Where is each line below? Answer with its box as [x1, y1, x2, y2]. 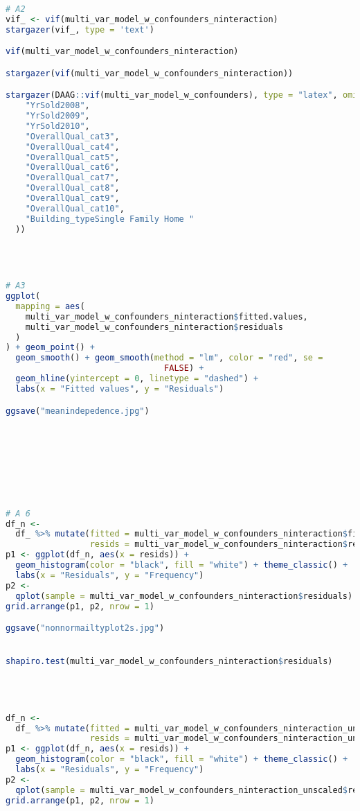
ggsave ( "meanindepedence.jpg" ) [6, 405, 150, 416]
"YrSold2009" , [25, 111, 90, 121]
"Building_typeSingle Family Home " [25, 213, 195, 224]
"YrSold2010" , [25, 121, 90, 131]
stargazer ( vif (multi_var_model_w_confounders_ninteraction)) [6, 68, 294, 78]
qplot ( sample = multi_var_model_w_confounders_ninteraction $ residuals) [15, 591, 353, 601]
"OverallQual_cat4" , [25, 141, 120, 152]
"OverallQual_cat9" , [25, 193, 120, 204]
